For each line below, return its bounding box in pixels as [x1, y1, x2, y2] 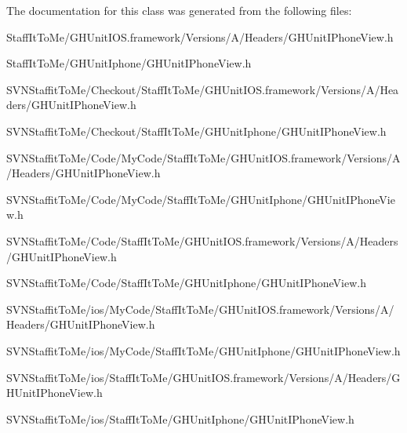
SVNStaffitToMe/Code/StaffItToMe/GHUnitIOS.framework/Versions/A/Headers [6, 232, 398, 249]
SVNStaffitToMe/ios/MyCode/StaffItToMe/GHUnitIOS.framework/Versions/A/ [6, 300, 394, 317]
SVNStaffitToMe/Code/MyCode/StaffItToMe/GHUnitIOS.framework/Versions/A [6, 149, 401, 166]
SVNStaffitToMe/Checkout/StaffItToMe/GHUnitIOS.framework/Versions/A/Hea [6, 81, 399, 97]
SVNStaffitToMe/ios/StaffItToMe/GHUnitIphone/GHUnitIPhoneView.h [6, 410, 354, 427]
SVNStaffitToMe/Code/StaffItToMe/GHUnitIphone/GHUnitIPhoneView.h [6, 275, 366, 291]
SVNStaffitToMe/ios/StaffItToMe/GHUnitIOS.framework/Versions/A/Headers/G [6, 369, 401, 385]
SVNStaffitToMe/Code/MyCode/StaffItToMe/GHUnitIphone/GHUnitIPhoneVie [6, 191, 395, 207]
